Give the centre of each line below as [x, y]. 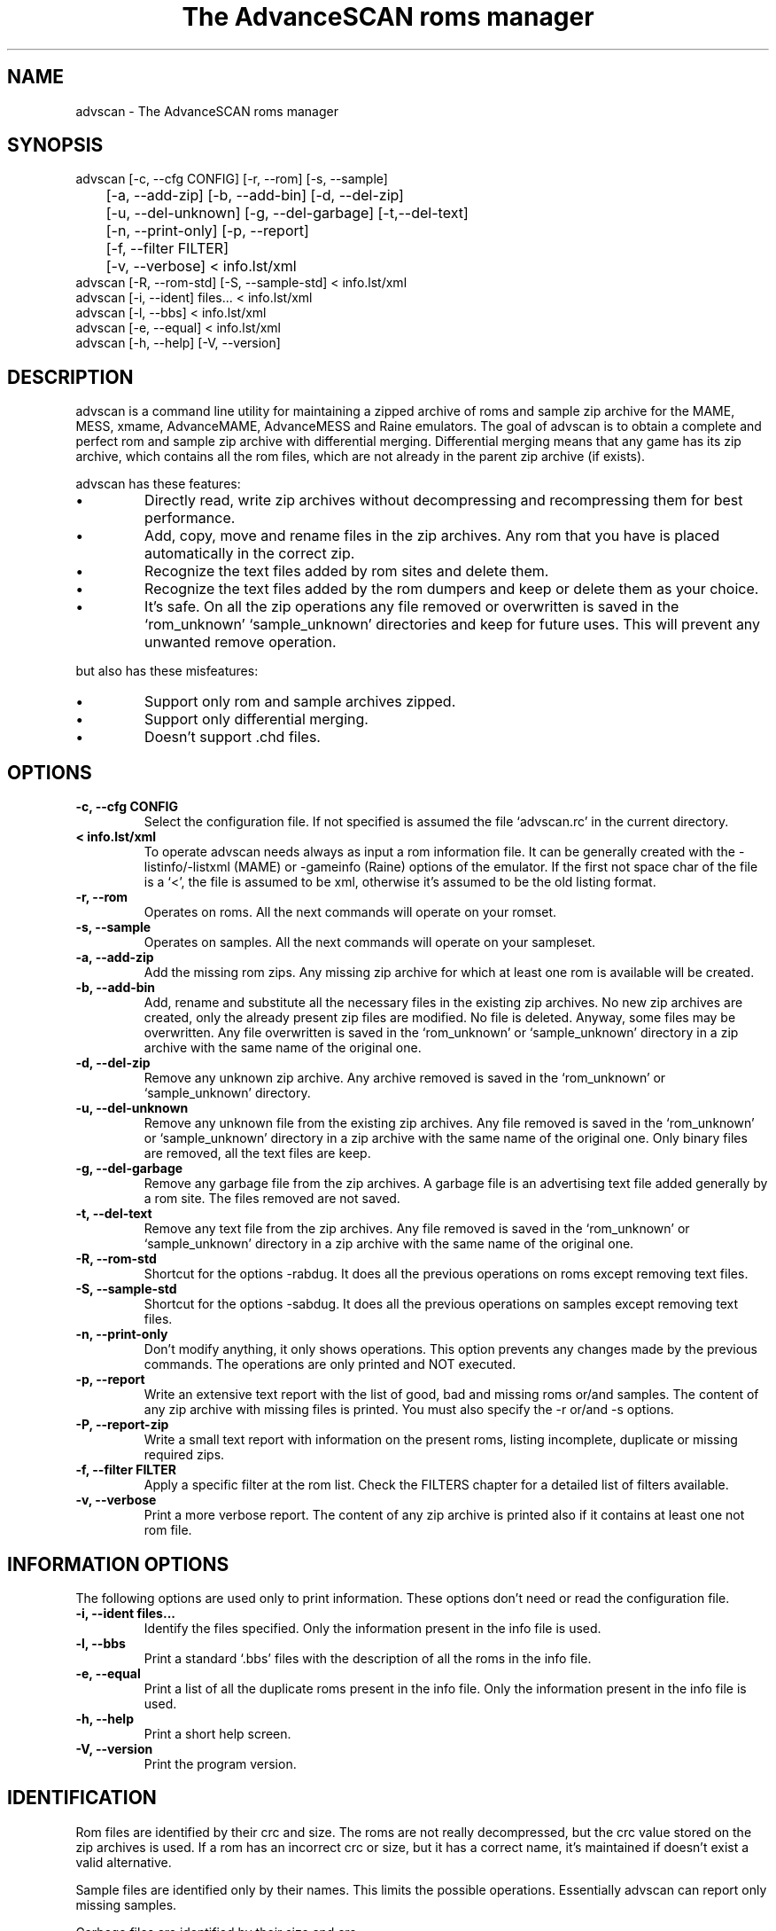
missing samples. [126, 1904]
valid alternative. [124, 1862]
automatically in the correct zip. [250, 554]
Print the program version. [220, 1763]
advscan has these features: [158, 484]
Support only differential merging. [256, 719]
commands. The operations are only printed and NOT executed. [330, 1364]
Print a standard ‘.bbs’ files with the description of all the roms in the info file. [368, 1658]
